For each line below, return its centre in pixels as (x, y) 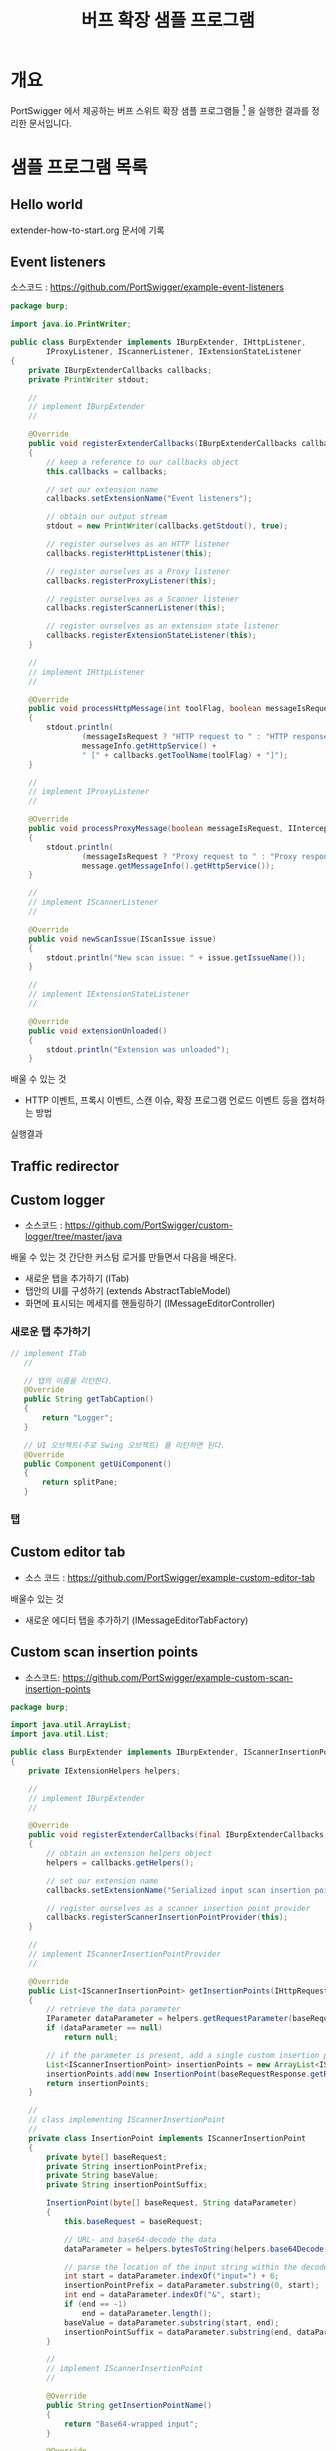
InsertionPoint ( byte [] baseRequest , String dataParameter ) (172, 2203)
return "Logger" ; (77, 1418)
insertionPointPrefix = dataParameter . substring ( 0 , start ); (191, 2286)
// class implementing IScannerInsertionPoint (127, 2120)
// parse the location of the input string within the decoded (198, 2267)
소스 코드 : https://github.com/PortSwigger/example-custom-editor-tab (170, 1577)
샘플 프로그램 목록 (79, 167)
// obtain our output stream (107, 517)
